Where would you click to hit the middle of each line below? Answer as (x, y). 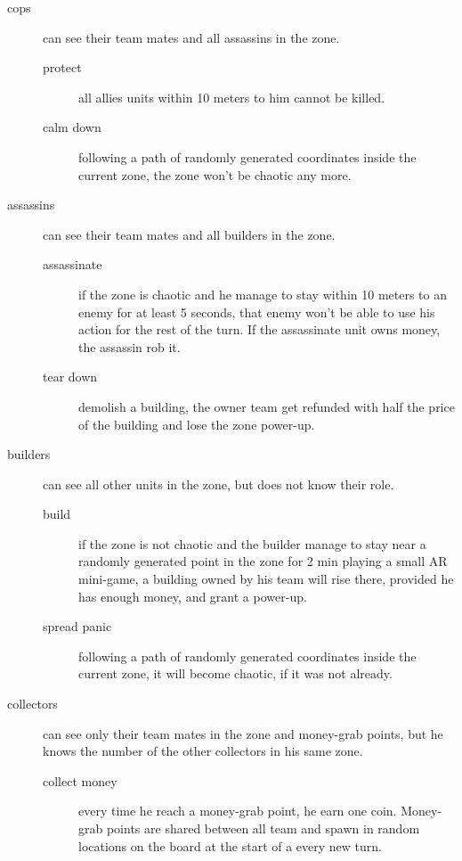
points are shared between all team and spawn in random (263, 828)
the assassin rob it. (130, 346)
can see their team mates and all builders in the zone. (189, 234)
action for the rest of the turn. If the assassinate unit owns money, (259, 329)
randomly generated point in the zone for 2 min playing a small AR (263, 561)
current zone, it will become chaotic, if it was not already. (235, 673)
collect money (80, 780)
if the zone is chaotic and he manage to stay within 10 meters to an (263, 294)
